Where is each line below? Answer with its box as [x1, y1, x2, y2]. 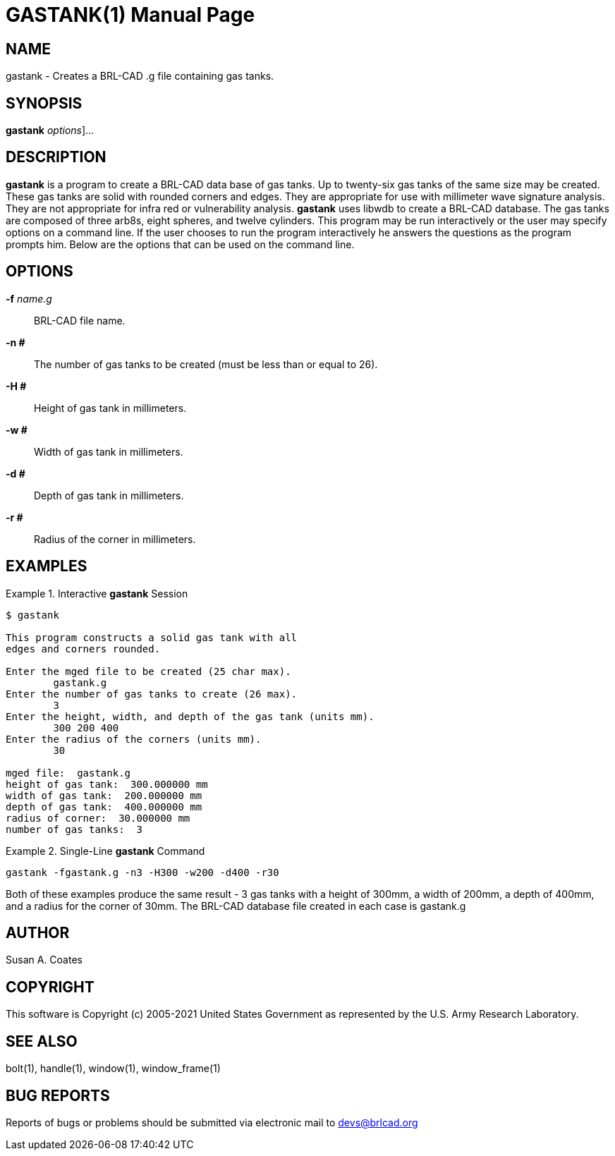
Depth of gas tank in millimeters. [34, 489, 184, 501]
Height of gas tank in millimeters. [34, 401, 187, 414]
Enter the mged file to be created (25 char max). [6, 665, 291, 677]
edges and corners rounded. [6, 643, 161, 655]
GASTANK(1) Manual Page [6, 3, 255, 27]
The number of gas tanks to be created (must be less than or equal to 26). [34, 358, 378, 370]
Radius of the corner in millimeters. [34, 533, 196, 545]
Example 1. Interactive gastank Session [6, 587, 188, 600]
